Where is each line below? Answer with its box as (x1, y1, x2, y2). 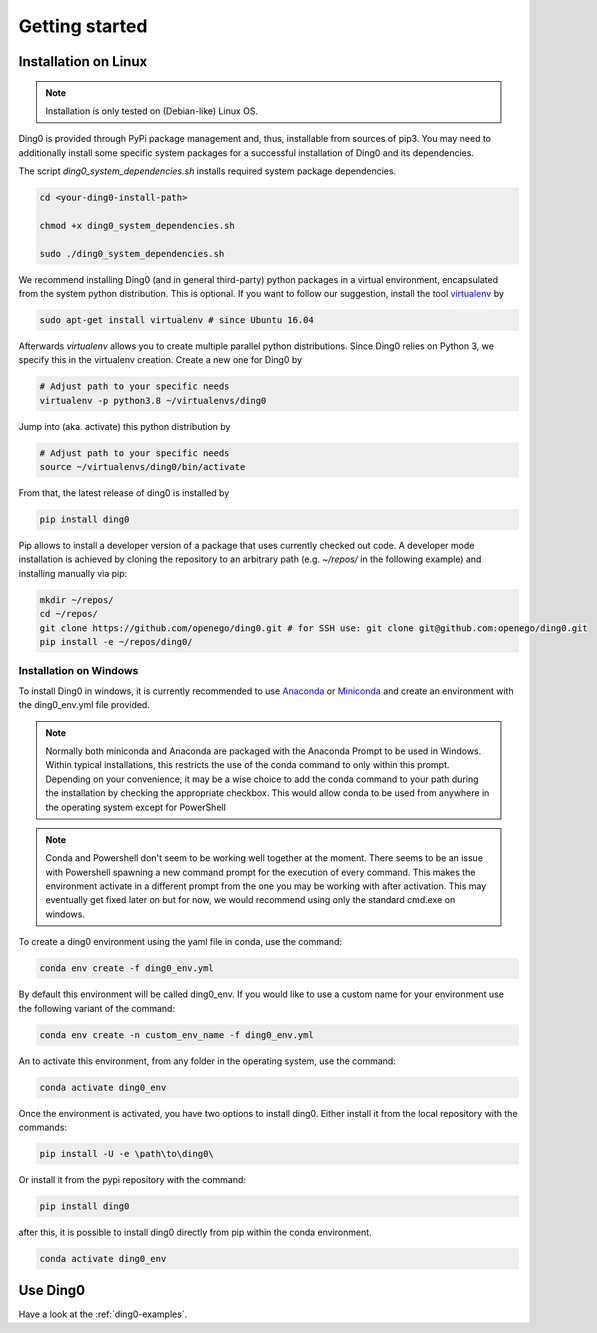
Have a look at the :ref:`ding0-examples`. (18, 1308, 188, 1320)
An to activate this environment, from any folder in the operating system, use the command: (18, 1055, 397, 1067)
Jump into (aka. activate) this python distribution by (18, 420, 231, 432)
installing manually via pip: (18, 567, 128, 579)
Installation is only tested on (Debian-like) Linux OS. (45, 105, 259, 117)
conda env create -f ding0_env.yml (39, 963, 214, 974)
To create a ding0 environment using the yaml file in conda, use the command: (18, 936, 342, 948)
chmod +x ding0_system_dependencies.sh (39, 220, 235, 231)
